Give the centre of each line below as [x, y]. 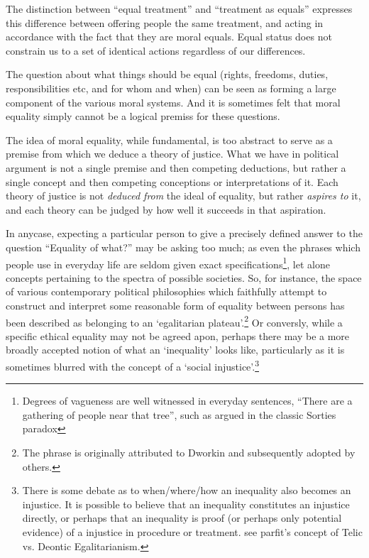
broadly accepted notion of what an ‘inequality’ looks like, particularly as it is [175, 350]
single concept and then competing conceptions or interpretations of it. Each [172, 181]
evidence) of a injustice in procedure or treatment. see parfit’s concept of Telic [192, 531]
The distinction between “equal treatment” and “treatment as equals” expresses [179, 9]
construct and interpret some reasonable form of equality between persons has [175, 305]
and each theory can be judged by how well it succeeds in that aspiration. [166, 209]
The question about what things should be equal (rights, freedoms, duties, [167, 74]
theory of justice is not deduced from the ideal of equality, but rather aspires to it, [183, 196]
